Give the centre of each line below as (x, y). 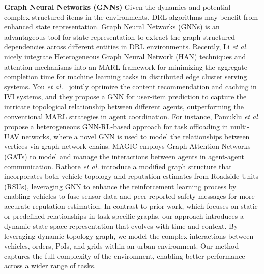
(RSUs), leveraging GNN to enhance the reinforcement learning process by (120, 186)
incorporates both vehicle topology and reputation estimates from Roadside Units (131, 176)
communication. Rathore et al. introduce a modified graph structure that (118, 166)
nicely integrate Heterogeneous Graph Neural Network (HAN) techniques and (125, 56)
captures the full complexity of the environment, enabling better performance (125, 255)
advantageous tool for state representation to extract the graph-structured (120, 36)
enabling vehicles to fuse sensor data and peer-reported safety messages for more (129, 196)
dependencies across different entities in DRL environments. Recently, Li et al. (126, 47)
